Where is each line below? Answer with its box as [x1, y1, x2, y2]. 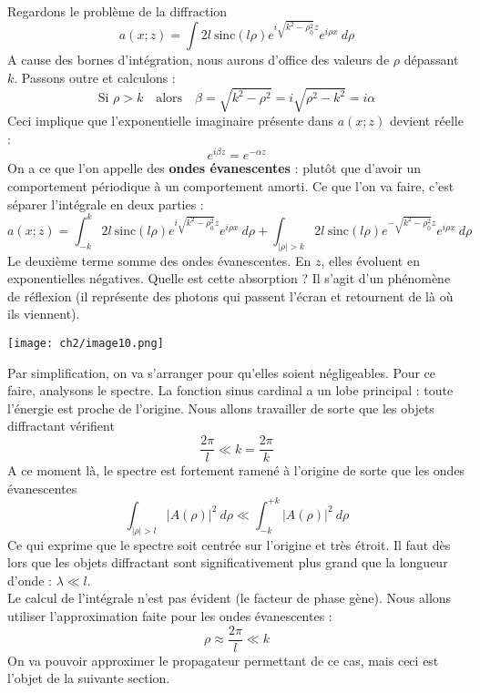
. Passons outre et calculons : [14, 68, 176, 87]
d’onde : [7, 570, 53, 589]
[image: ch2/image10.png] [7, 337, 164, 350]
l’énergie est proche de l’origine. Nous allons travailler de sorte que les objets [7, 398, 434, 417]
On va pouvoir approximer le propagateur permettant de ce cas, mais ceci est [7, 650, 439, 669]
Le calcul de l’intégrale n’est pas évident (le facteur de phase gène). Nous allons [7, 588, 452, 607]
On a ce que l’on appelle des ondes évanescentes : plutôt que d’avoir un [7, 158, 422, 178]
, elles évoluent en [321, 250, 420, 270]
